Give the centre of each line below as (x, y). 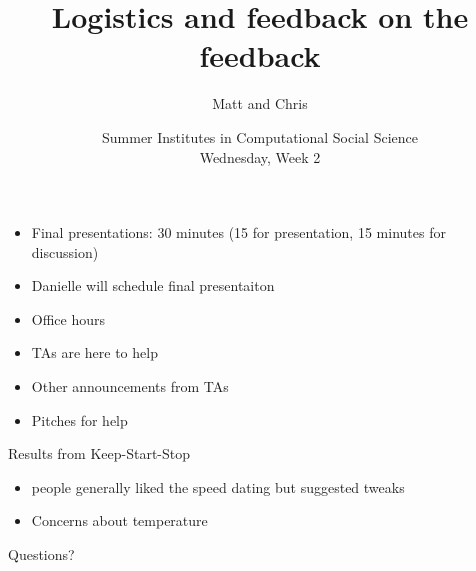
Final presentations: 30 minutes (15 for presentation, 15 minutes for (238, 232)
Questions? (41, 554)
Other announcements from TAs (130, 386)
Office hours (68, 318)
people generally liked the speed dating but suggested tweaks (218, 486)
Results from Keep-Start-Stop (99, 453)
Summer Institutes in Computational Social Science (260, 136)
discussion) (65, 251)
